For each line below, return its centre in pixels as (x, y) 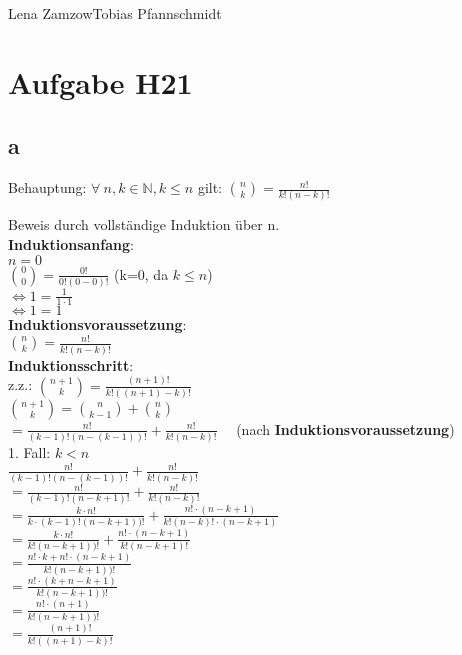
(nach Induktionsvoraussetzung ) (345, 428)
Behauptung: (47, 187)
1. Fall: (29, 452)
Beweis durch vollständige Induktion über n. (144, 224)
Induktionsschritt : (71, 364)
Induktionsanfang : (71, 244)
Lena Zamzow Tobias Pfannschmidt (115, 13)
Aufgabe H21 (100, 81)
